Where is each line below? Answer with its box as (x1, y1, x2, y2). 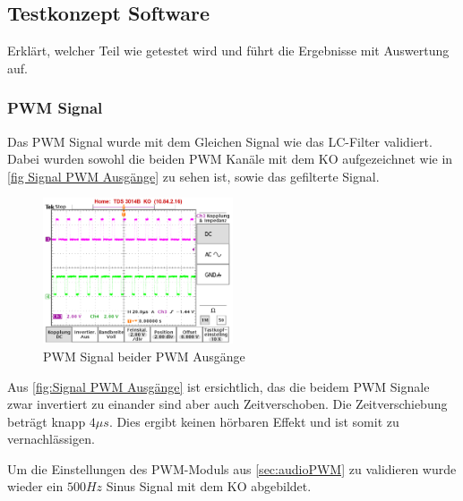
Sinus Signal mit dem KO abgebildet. (106, 477, 312, 496)
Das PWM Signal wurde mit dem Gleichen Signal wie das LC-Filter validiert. (7, 132, 433, 150)
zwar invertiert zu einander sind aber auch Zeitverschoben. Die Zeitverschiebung (7, 395, 448, 413)
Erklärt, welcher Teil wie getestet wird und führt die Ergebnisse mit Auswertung (7, 41, 450, 60)
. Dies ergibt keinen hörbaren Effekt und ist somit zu (108, 412, 399, 430)
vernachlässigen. (7, 429, 95, 448)
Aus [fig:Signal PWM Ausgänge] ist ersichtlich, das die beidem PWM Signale (7, 377, 430, 395)
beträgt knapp (7, 412, 86, 430)
